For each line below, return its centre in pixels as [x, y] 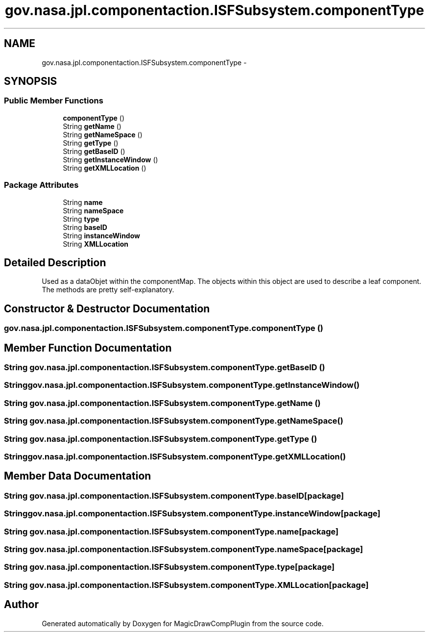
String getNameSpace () [103, 134]
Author [21, 605]
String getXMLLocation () [105, 168]
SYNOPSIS [31, 81]
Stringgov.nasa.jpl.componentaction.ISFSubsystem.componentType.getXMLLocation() [175, 456]
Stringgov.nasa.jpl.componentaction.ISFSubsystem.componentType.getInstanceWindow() [182, 385]
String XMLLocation [96, 244]
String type [81, 219]
